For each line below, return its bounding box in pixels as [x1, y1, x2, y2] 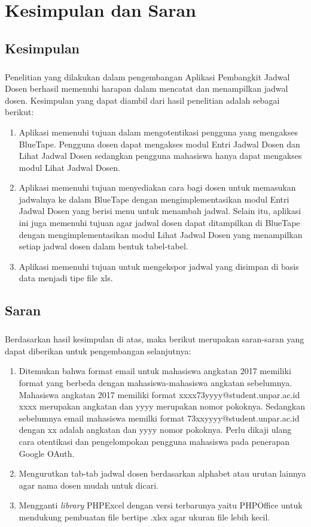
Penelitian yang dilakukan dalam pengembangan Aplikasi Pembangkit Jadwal [5, 70, 290, 83]
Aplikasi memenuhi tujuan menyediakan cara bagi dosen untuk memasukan [19, 181, 296, 194]
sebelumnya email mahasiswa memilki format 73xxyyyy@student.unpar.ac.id [19, 411, 300, 424]
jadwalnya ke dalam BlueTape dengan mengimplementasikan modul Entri [19, 192, 289, 205]
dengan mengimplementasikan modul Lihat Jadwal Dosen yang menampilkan [19, 228, 303, 240]
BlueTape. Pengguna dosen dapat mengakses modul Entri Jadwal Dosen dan [19, 137, 300, 150]
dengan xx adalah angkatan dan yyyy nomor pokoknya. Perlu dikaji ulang [19, 423, 292, 436]
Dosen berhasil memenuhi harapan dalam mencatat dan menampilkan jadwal [5, 82, 288, 95]
